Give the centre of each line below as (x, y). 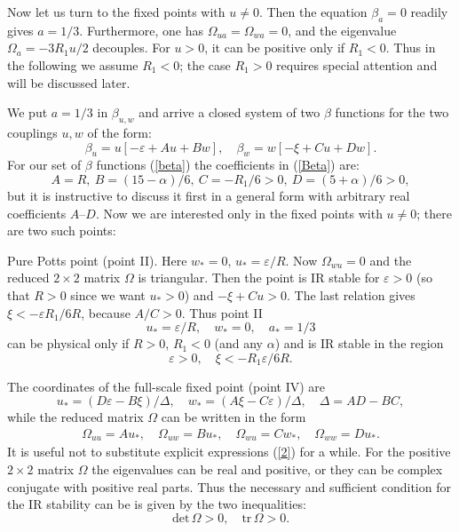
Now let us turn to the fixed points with (116, 12)
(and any (238, 343)
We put (28, 112)
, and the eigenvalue (342, 30)
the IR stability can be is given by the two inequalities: (157, 504)
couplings (32, 132)
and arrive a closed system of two (229, 112)
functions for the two (392, 112)
